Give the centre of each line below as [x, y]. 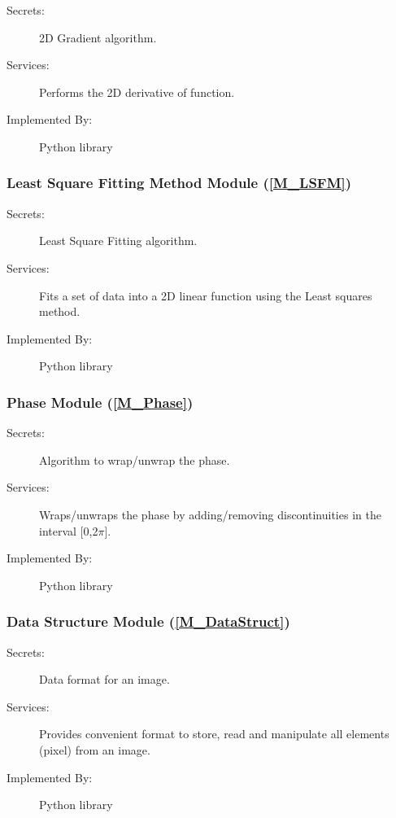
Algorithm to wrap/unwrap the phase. [135, 459]
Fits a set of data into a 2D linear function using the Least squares [206, 295]
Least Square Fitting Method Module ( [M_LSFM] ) [179, 183]
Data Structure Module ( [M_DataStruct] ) [148, 621]
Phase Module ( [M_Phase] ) [100, 402]
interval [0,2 [69, 530]
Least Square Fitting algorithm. [118, 241]
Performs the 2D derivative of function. [137, 92]
